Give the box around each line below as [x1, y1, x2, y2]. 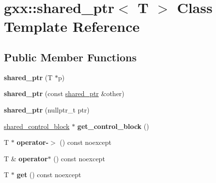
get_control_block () [77, 121, 149, 131]
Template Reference [4, 16, 140, 36]
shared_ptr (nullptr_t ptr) [4, 104, 90, 114]
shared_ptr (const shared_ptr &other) [4, 88, 124, 99]
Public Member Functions [4, 49, 137, 64]
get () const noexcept [16, 169, 81, 180]
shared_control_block [4, 121, 70, 131]
